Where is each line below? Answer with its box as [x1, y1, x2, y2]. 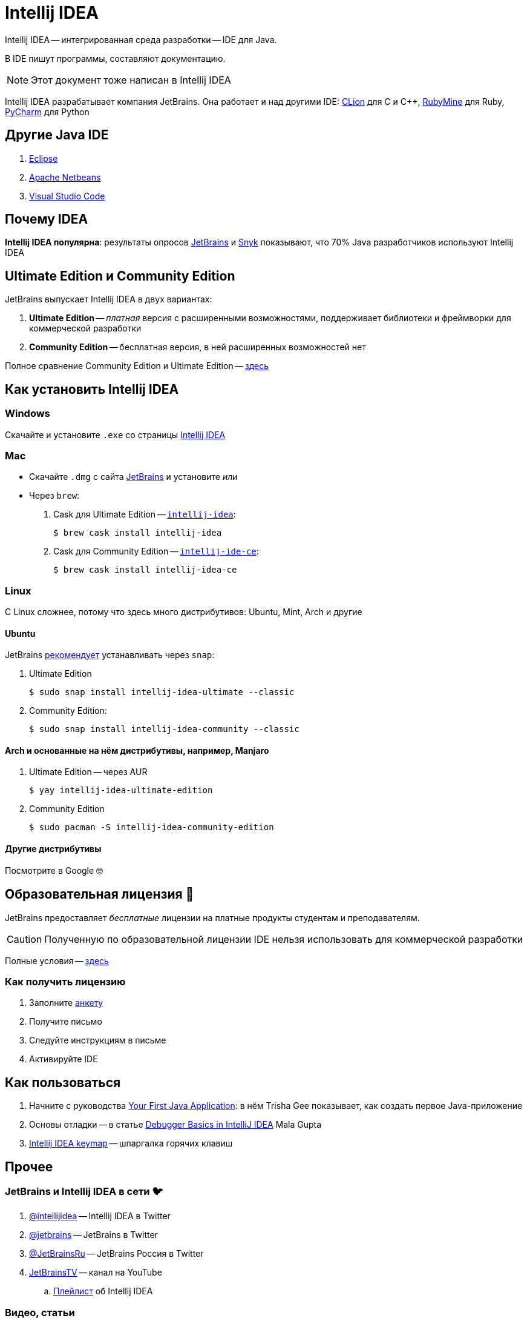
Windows [5, 407, 50, 420]
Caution [7, 933, 42, 945]
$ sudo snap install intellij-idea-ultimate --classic [29, 687, 295, 697]
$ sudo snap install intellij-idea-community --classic [29, 724, 300, 734]
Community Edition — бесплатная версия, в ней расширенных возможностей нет [29, 342, 366, 353]
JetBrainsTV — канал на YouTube [29, 1267, 162, 1278]
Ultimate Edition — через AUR [29, 767, 148, 777]
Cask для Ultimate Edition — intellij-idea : [53, 509, 236, 520]
